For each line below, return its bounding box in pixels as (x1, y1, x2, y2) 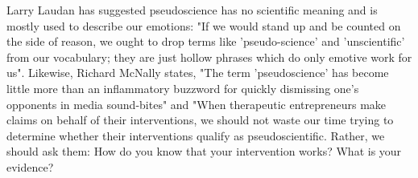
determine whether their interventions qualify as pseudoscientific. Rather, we (6, 127, 385, 144)
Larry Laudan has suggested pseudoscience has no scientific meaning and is (6, 2, 378, 18)
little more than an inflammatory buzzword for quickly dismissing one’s (6, 79, 359, 96)
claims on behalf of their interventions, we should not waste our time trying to (6, 111, 394, 128)
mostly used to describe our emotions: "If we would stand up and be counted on (6, 17, 401, 34)
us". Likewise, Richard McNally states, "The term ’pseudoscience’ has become (6, 64, 389, 81)
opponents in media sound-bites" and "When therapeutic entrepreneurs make (6, 95, 387, 112)
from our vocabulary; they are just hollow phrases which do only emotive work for (6, 48, 412, 65)
